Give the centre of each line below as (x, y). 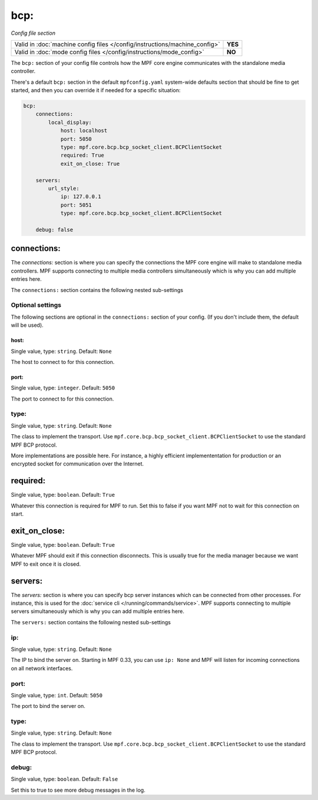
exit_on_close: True (90, 163)
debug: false (54, 229)
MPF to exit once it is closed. (46, 564)
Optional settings (36, 305)
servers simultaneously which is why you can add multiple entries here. (98, 611)
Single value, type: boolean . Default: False (64, 779)
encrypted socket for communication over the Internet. (77, 464)
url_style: (64, 188)
